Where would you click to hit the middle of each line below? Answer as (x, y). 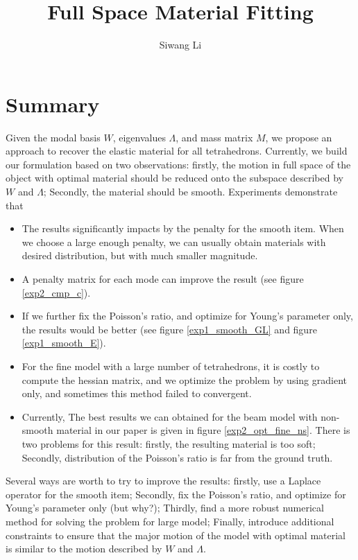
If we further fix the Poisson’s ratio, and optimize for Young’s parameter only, (187, 316)
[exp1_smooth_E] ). (64, 343)
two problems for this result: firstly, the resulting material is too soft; (169, 443)
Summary (53, 104)
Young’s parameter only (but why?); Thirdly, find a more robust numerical (165, 508)
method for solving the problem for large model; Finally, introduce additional (170, 521)
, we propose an (299, 137)
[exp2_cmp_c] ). (56, 292)
